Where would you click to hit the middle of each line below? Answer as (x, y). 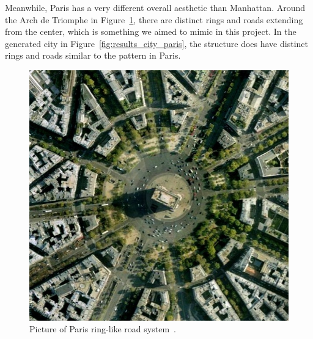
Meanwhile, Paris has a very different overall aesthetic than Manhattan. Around (155, 7)
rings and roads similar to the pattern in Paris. (93, 55)
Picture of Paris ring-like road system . (103, 329)
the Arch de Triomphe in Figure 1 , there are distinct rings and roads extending (154, 19)
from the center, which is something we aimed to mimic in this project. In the (151, 31)
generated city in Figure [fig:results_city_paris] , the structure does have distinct (156, 43)
